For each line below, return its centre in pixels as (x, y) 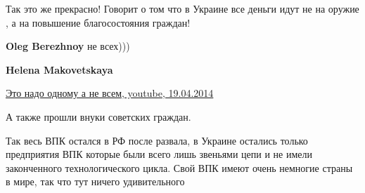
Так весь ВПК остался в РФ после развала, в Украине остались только (157, 140)
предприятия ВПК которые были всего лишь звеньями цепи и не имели (159, 154)
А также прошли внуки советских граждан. (98, 116)
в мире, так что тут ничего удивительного (95, 181)
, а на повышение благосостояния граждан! (98, 22)
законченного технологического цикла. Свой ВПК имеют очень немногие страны (179, 167)
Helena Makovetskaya (59, 69)
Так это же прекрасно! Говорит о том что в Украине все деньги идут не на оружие (182, 8)
